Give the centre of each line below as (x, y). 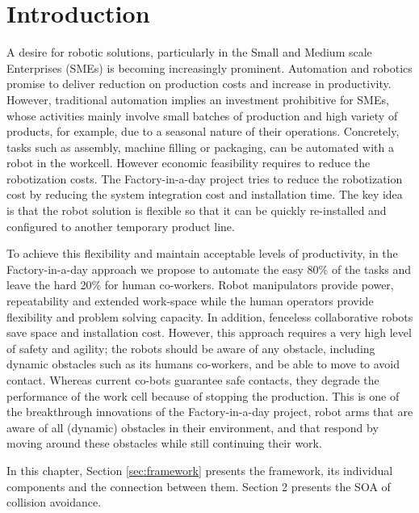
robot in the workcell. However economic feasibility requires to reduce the (189, 163)
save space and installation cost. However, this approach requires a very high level (209, 332)
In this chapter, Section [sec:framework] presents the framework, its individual (200, 470)
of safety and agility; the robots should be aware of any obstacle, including (191, 348)
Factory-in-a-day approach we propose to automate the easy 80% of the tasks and (209, 269)
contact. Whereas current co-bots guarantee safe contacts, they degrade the (193, 380)
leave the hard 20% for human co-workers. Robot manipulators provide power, (200, 285)
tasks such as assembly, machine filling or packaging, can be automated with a (200, 147)
